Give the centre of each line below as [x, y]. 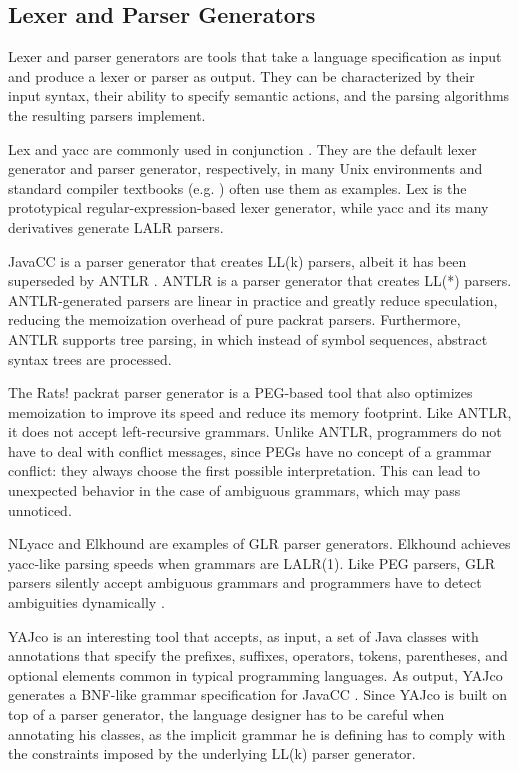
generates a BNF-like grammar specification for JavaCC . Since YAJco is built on [257, 694]
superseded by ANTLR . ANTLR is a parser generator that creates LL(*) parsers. [260, 280]
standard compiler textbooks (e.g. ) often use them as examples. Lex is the [237, 187]
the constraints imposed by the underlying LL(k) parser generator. [212, 753]
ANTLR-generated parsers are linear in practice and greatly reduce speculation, [253, 299]
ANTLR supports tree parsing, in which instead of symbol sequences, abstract [248, 338]
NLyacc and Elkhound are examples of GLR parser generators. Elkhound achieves [259, 543]
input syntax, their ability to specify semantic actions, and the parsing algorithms [259, 95]
